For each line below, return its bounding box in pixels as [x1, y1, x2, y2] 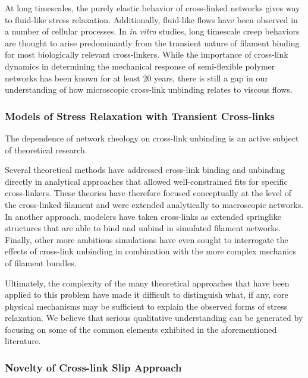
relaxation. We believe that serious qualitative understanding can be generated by [5, 311, 303, 324]
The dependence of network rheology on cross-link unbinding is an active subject [5, 131, 299, 144]
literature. [5, 335, 41, 347]
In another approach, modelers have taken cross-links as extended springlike [5, 210, 281, 222]
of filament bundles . [5, 256, 77, 269]
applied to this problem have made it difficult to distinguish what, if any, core [5, 288, 288, 301]
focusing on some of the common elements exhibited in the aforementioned [5, 323, 277, 335]
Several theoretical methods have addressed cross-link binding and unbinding [5, 163, 285, 176]
